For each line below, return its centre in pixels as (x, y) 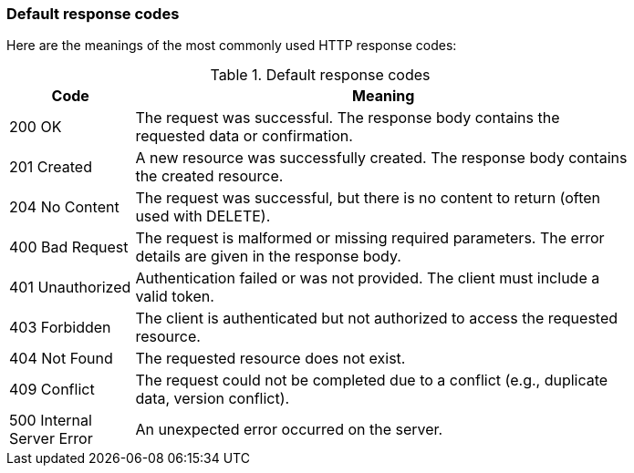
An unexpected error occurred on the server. (289, 430)
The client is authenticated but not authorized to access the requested (377, 319)
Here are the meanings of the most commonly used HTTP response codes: (232, 46)
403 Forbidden (60, 328)
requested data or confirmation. (244, 136)
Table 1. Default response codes (320, 75)
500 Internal (51, 421)
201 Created (51, 167)
